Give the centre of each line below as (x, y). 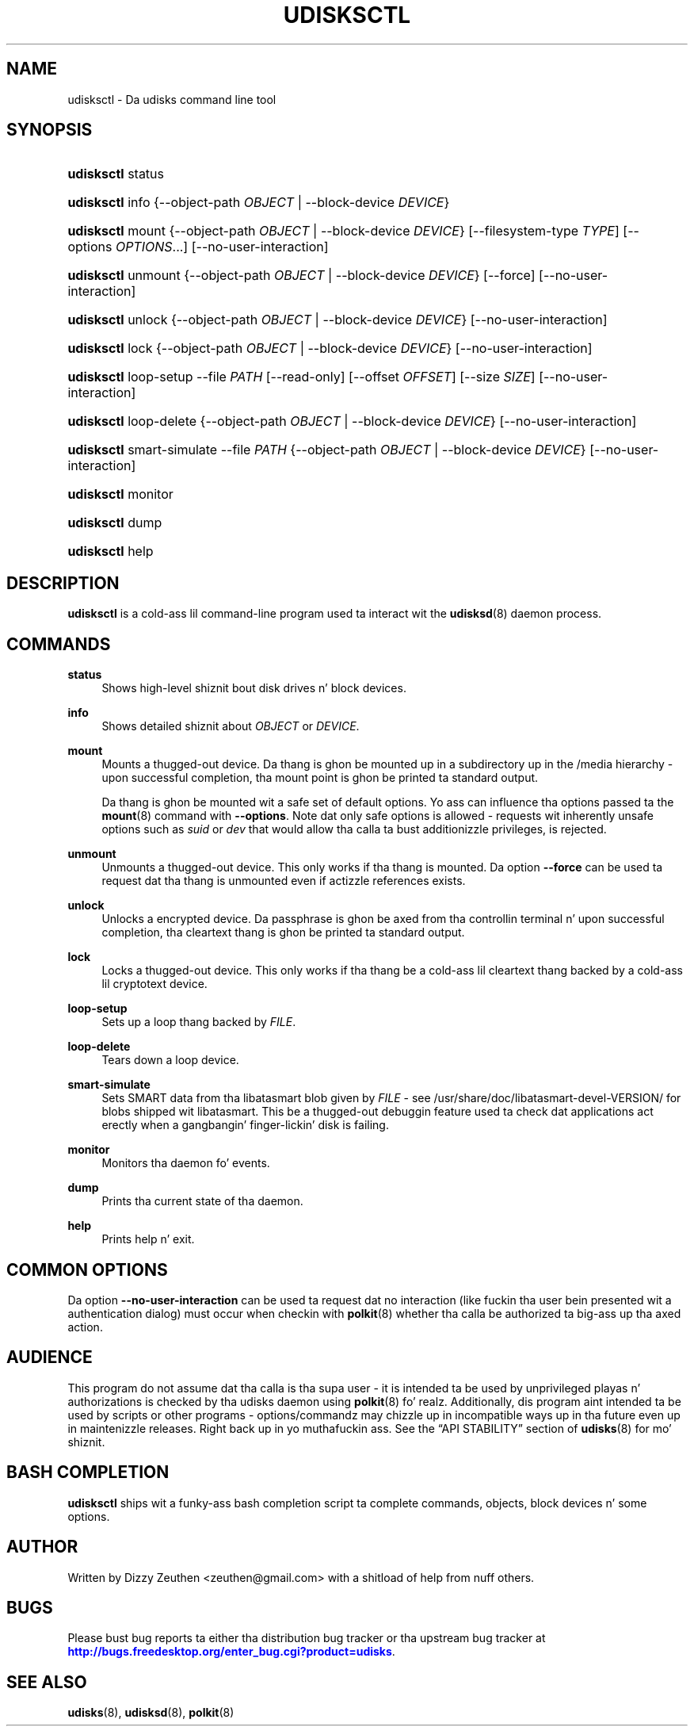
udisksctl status (116, 174)
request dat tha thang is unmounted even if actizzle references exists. (284, 881)
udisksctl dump (115, 523)
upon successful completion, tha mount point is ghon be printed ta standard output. (320, 778)
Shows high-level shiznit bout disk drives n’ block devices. (254, 688)
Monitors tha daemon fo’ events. (186, 1163)
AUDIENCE (50, 1357)
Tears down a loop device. (170, 1060)
